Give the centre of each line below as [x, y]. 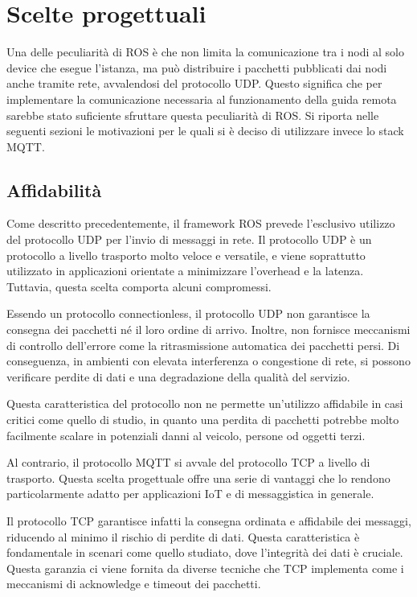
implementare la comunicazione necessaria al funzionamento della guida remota [202, 99]
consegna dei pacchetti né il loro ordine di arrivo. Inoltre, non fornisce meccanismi [208, 329]
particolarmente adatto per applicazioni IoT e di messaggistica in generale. [190, 494]
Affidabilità [54, 189]
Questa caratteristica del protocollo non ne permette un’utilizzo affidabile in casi [205, 403]
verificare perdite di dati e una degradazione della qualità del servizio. [178, 376]
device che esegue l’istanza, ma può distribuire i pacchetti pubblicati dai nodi [197, 67]
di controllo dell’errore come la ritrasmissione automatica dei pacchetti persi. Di [203, 345]
